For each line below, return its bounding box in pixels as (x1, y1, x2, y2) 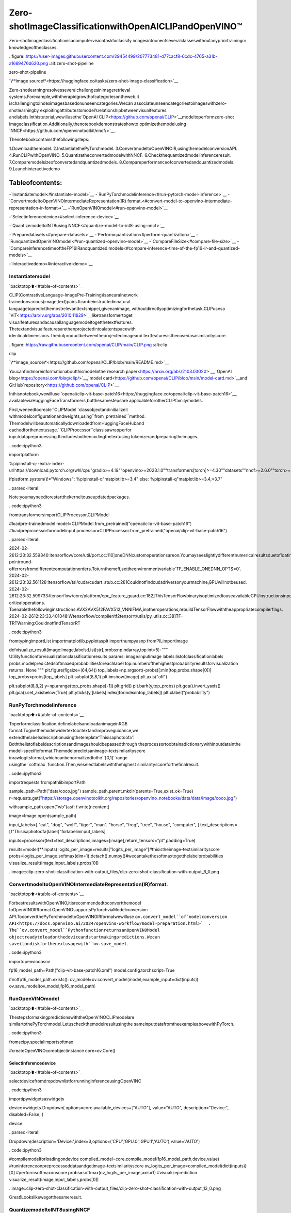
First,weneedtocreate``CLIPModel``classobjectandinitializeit (9, 407, 128, 412)
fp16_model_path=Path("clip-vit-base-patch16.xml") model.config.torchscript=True (9, 967, 175, 973)
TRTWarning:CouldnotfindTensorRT (9, 620, 81, 626)
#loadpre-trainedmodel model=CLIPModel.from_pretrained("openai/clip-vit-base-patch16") (9, 521, 192, 526)
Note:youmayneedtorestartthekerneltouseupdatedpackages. (9, 494, 130, 500)
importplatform (9, 452, 39, 458)
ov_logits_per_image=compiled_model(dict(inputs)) (145, 1163, 247, 1169)
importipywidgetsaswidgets (9, 1096, 65, 1101)
